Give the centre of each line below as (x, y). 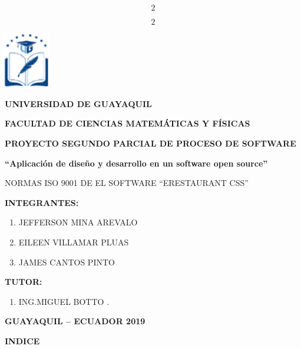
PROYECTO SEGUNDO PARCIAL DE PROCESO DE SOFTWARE (150, 143)
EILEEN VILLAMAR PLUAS (74, 242)
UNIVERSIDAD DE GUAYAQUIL (78, 103)
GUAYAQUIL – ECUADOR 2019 (75, 321)
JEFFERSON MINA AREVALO (78, 222)
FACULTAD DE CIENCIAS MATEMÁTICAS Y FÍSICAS (128, 123)
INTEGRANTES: (42, 202)
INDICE (22, 340)
